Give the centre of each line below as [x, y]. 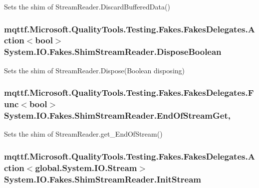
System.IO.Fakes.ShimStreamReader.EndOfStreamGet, [117, 115]
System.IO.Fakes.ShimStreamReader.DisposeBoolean [113, 52]
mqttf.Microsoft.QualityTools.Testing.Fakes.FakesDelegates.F [129, 93]
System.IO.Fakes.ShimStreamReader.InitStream [103, 179]
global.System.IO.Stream [86, 167]
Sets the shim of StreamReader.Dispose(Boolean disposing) [95, 70]
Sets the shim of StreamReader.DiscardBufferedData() [87, 6]
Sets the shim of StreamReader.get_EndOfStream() [83, 134]
